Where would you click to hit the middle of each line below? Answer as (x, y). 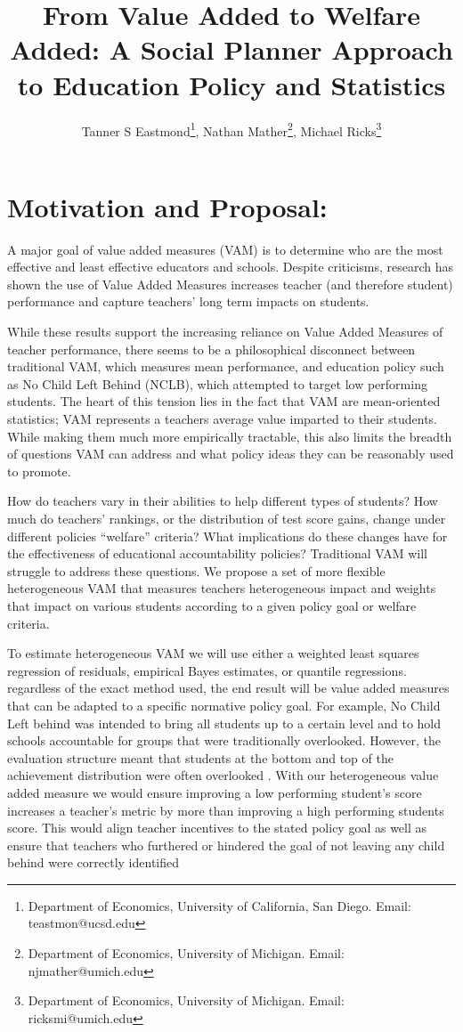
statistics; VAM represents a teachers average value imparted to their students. (223, 419)
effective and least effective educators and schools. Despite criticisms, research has (231, 267)
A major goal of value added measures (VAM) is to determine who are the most (225, 249)
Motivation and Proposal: (167, 206)
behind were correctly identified (93, 862)
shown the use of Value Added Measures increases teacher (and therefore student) (230, 284)
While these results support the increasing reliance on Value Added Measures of (225, 332)
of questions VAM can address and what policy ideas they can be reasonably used (231, 454)
